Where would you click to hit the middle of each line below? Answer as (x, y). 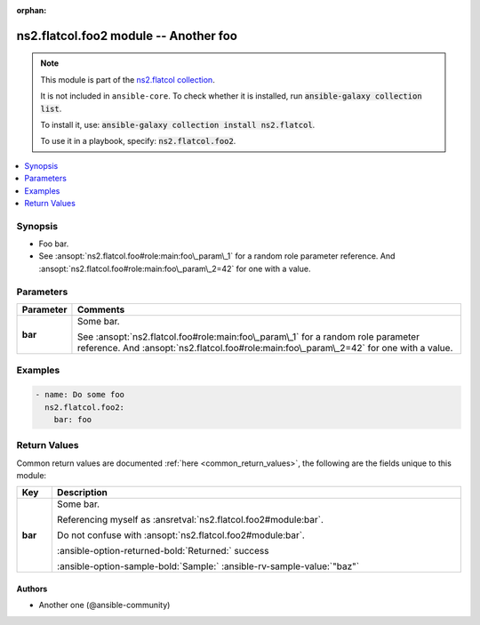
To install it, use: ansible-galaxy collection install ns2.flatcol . (178, 124)
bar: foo (73, 419)
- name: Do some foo (80, 395)
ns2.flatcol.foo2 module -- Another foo (127, 36)
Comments (101, 309)
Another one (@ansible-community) (104, 605)
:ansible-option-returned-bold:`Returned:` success (163, 551)
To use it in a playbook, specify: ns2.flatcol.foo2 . (138, 141)
